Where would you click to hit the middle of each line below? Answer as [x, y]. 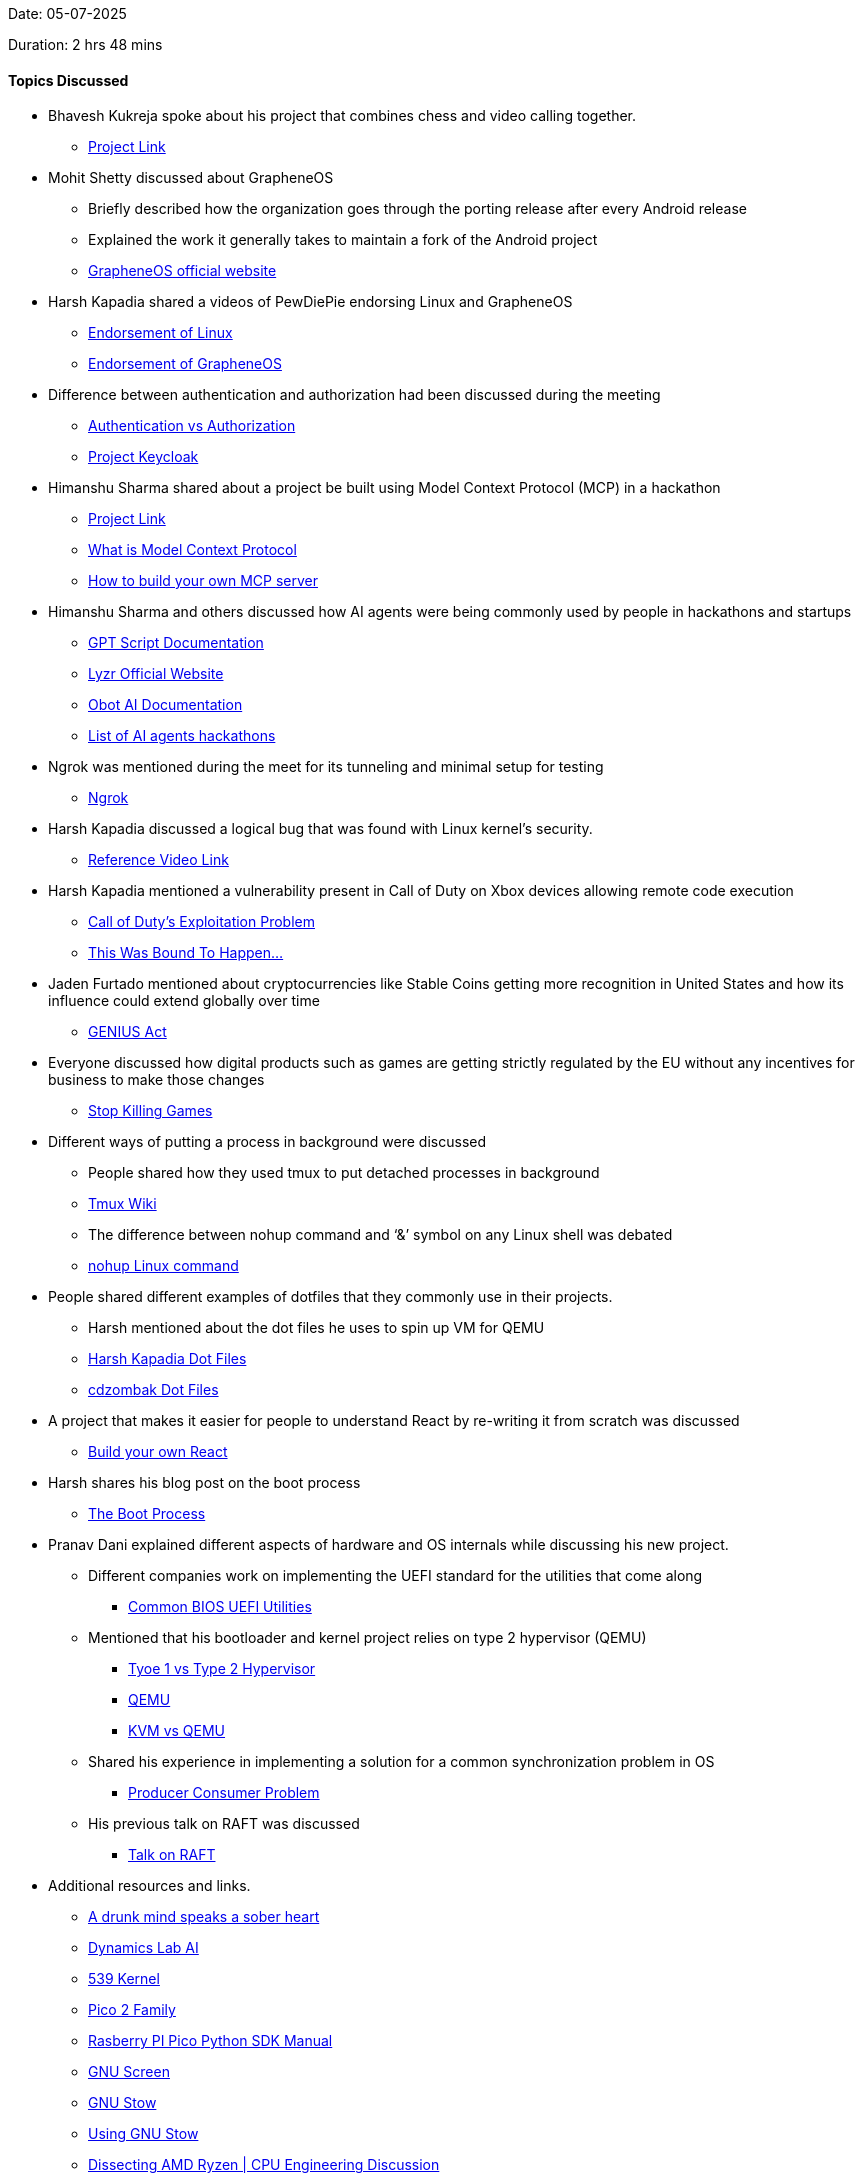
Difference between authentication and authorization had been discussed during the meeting [354, 395]
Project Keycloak [143, 457]
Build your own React [158, 1452]
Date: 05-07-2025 [67, 13]
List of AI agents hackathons [182, 736]
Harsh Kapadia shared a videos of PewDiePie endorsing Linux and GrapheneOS [310, 302]
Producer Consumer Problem [224, 1793]
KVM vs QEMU [177, 1731]
